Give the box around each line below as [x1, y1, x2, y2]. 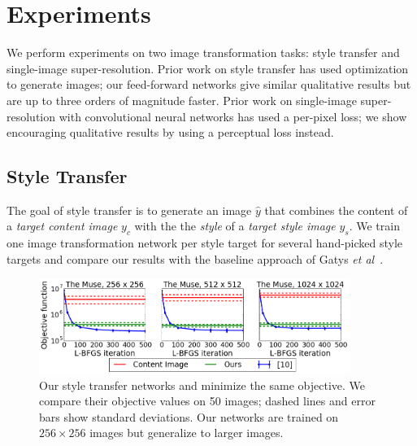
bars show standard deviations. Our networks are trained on [39, 408, 339, 425]
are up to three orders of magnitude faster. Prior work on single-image [7, 91, 357, 108]
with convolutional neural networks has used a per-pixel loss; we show [59, 107, 407, 125]
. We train [349, 217, 400, 234]
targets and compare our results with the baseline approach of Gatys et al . [7, 250, 384, 267]
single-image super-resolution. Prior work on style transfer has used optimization [7, 59, 409, 77]
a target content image [7, 217, 118, 234]
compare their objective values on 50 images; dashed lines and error [39, 392, 376, 409]
